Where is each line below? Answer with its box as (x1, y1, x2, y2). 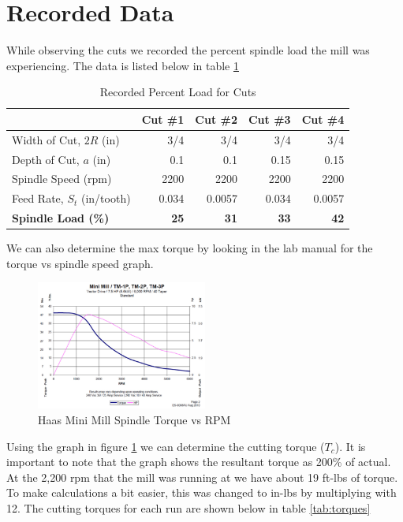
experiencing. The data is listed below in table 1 (6, 57, 239, 73)
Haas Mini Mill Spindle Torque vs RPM (38, 411, 231, 427)
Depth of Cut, (12, 151, 80, 167)
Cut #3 (248, 110, 291, 127)
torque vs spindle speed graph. (6, 255, 154, 271)
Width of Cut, (12, 131, 81, 147)
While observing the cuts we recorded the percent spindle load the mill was (6, 42, 370, 58)
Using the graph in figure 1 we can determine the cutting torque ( (6, 438, 325, 454)
